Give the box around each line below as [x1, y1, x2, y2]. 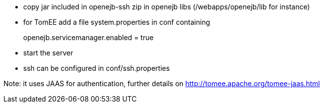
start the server [23, 49, 73, 57]
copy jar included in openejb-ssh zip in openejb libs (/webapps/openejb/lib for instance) [23, 2, 310, 11]
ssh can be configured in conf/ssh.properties [23, 64, 170, 72]
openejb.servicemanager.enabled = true [23, 33, 154, 42]
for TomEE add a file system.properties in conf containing [23, 18, 210, 26]
